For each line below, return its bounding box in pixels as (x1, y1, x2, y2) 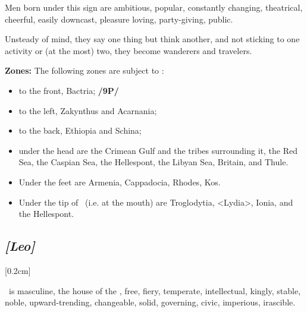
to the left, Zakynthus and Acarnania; (18, 104, 157, 116)
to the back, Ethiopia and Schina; (18, 124, 142, 137)
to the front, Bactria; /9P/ (18, 84, 119, 96)
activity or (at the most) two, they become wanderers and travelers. (5, 44, 252, 56)
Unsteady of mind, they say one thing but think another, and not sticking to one (5, 33, 300, 45)
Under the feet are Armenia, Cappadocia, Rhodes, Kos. (18, 175, 221, 188)
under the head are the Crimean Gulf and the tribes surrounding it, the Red (18, 144, 297, 156)
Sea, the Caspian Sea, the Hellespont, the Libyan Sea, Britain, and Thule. (18, 156, 289, 168)
